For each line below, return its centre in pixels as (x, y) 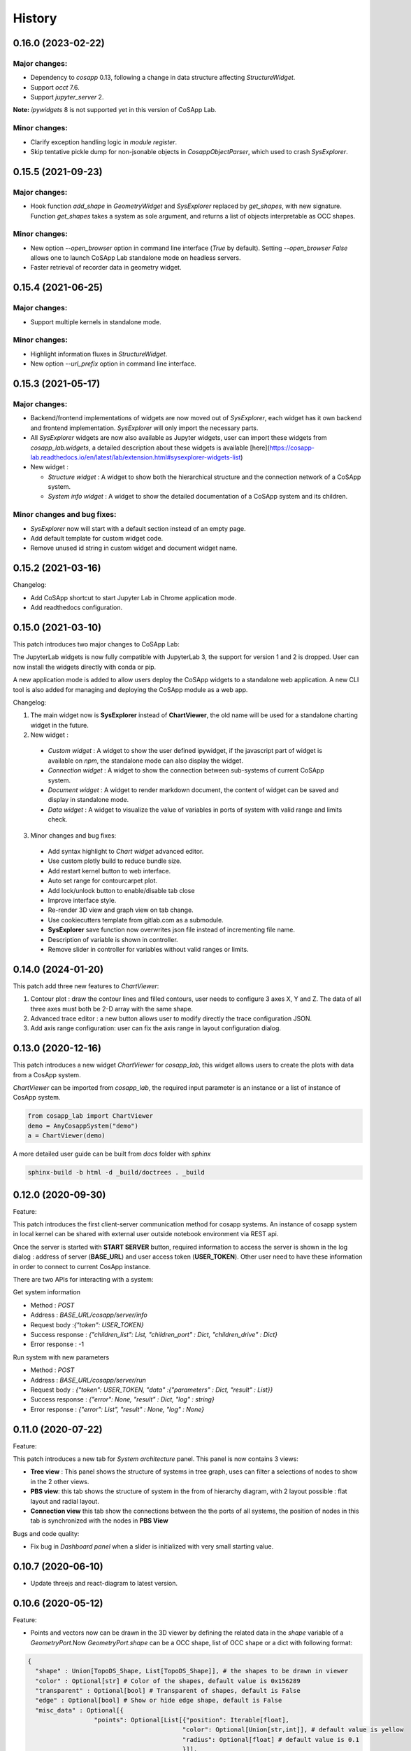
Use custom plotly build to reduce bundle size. (115, 861)
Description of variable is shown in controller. (113, 939)
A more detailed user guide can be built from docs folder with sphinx (112, 1154)
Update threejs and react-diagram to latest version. (104, 1584)
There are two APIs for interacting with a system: (83, 1280)
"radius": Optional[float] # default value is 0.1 (271, 1739)
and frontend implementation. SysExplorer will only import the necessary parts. (144, 428)
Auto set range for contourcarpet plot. (102, 881)
